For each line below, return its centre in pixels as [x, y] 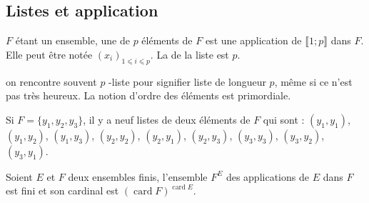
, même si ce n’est [313, 81]
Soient [19, 176]
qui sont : [284, 119]
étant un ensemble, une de [72, 40]
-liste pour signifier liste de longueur [187, 81]
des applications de [267, 176]
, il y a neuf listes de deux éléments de [167, 119]
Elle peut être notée [49, 54]
